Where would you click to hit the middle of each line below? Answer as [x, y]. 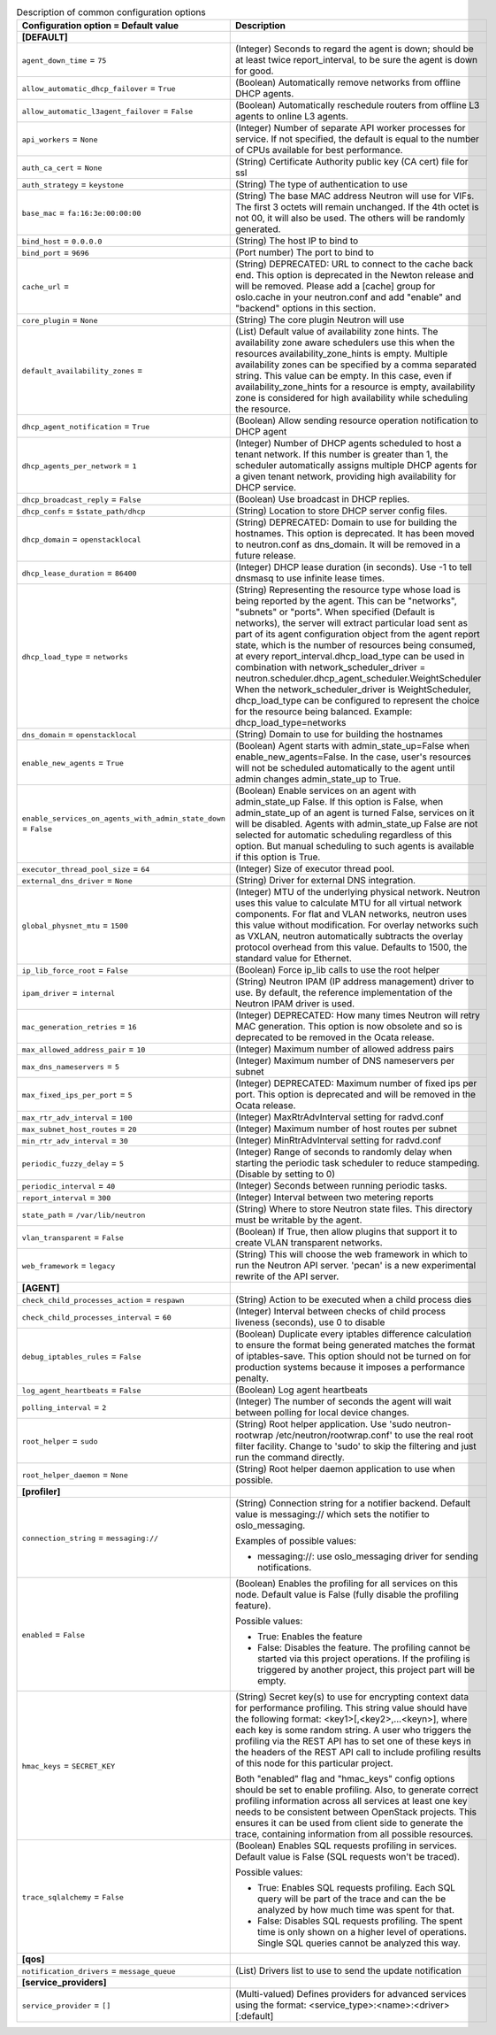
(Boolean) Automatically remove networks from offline [348, 82]
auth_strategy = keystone [72, 184]
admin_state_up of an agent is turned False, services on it [355, 813]
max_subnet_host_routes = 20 [79, 1129]
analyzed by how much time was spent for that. [356, 1910]
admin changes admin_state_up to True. [318, 779]
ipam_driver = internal [69, 993]
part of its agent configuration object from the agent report [358, 635]
